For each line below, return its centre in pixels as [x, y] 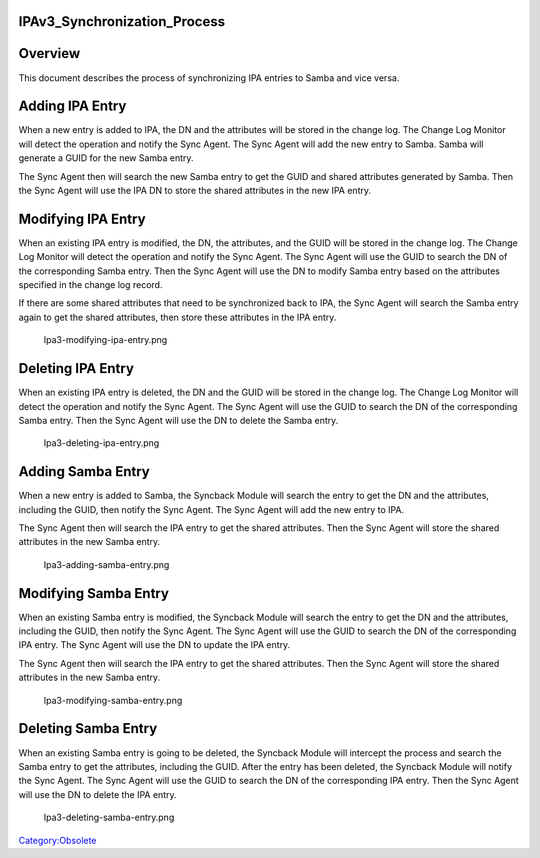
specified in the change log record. [90, 285]
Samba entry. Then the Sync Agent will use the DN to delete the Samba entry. [178, 420]
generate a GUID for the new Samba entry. [106, 158]
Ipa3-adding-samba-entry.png [106, 564]
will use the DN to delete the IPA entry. [97, 794]
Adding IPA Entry [72, 106]
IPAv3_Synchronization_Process [121, 21]
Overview [49, 53]
